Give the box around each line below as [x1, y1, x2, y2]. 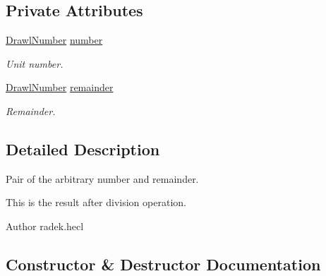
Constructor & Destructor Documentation [6, 253, 321, 275]
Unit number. [6, 56, 64, 71]
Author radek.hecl [6, 218, 84, 233]
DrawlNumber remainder [6, 80, 114, 95]
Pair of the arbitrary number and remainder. [6, 171, 199, 186]
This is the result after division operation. [6, 195, 186, 210]
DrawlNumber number [6, 32, 103, 47]
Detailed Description [6, 138, 160, 160]
